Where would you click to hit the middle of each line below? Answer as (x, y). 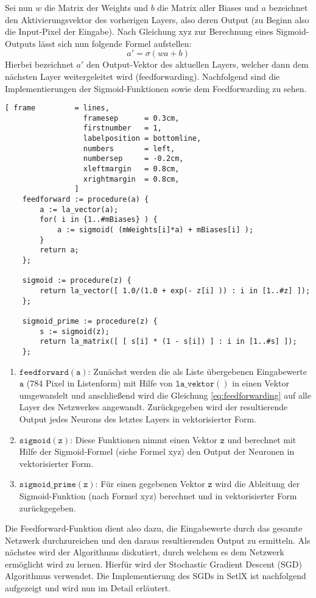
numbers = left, (129, 148)
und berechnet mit (262, 439)
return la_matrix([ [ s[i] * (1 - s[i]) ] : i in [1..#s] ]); (168, 342)
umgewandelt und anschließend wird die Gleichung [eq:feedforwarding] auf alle (165, 395)
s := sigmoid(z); (75, 331)
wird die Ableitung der (258, 484)
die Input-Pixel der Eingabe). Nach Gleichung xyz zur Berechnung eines (139, 31)
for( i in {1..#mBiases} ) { (99, 220)
